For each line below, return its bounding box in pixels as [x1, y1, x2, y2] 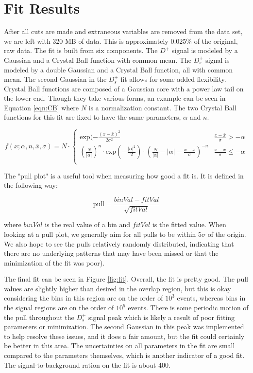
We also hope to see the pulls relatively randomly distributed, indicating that [4, 238, 234, 249]
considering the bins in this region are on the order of [4, 293, 163, 303]
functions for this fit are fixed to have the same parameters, [4, 112, 181, 122]
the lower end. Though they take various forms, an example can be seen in [4, 93, 226, 103]
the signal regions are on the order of [4, 302, 114, 313]
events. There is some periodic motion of [128, 302, 249, 313]
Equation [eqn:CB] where [4, 102, 79, 112]
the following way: [4, 180, 58, 190]
